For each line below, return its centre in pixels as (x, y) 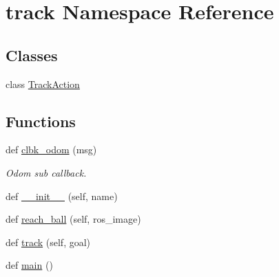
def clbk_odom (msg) (51, 149)
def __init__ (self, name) (62, 196)
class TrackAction (43, 84)
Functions (41, 121)
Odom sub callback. (46, 172)
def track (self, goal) (48, 242)
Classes (32, 55)
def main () (29, 265)
